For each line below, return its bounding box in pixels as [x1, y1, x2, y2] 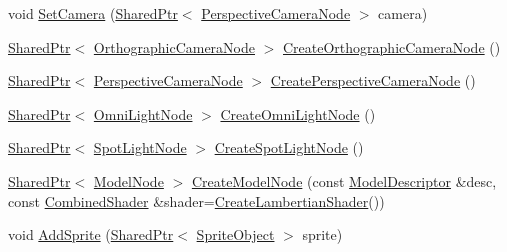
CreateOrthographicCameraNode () [283, 36, 501, 57]
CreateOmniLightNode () [220, 103, 376, 124]
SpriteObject [196, 224, 275, 245]
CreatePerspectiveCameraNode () [270, 70, 476, 91]
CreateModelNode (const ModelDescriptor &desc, [191, 170, 497, 191]
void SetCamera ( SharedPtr [8, 3, 178, 23]
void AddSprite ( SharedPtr [8, 224, 174, 245]
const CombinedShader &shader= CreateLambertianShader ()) [8, 190, 385, 211]
